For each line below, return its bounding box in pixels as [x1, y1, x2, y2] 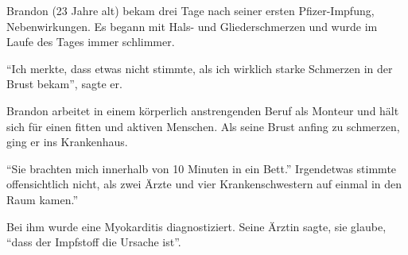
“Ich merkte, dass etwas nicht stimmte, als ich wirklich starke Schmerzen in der [6, 60, 393, 76]
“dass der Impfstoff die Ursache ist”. [6, 234, 181, 250]
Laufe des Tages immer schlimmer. [6, 33, 175, 50]
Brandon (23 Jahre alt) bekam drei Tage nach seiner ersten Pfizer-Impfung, [6, 2, 375, 18]
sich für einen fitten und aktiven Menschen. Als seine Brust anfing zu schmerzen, [6, 118, 400, 134]
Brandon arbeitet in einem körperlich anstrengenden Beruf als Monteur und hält [6, 102, 399, 118]
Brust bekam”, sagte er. [6, 75, 122, 92]
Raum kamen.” [6, 191, 79, 207]
